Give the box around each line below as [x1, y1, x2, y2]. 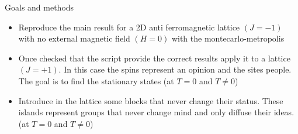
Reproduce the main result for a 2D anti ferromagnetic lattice [18, 20, 240, 33]
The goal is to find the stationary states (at [18, 74, 174, 87]
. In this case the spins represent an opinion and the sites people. [58, 63, 292, 75]
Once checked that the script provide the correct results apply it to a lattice [18, 51, 290, 64]
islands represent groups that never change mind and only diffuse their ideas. [18, 106, 294, 118]
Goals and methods [5, 1, 74, 13]
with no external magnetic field [18, 32, 130, 44]
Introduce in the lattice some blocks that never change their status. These [18, 94, 283, 106]
